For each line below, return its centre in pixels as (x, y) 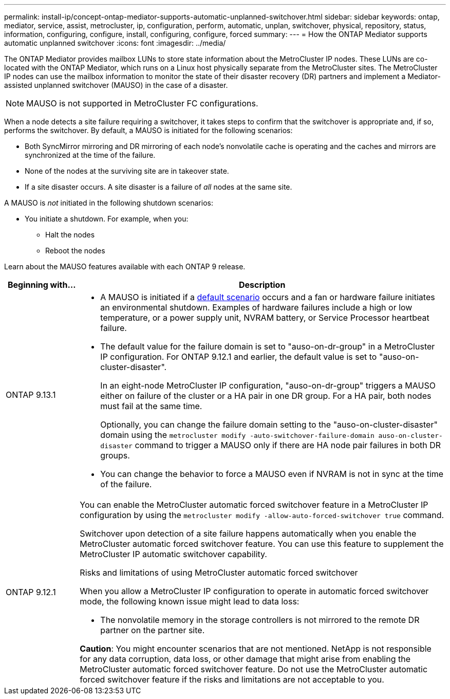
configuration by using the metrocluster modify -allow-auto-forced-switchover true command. (262, 515)
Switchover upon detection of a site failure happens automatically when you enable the (248, 534)
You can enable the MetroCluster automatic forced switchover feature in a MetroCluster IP (254, 505)
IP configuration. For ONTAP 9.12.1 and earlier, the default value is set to (239, 357)
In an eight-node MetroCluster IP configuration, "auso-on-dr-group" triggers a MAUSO (268, 385)
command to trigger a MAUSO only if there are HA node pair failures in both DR (288, 445)
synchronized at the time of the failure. (90, 155)
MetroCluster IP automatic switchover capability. (173, 554)
